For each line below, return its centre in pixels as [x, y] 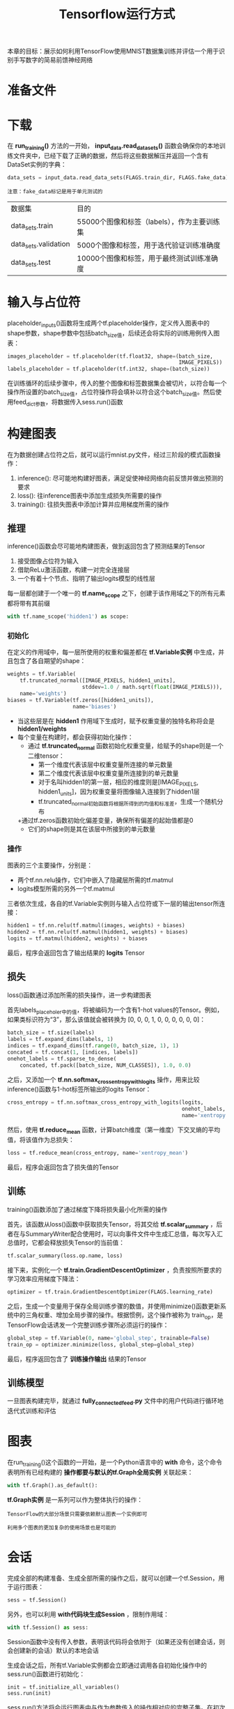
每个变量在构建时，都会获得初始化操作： [75, 737]
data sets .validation [41, 245]
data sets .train [32, 227]
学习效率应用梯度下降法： [44, 1279]
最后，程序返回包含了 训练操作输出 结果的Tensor [77, 1359]
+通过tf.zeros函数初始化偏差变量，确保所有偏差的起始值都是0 [105, 820]
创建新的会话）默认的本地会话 [56, 1650]
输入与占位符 [44, 302]
